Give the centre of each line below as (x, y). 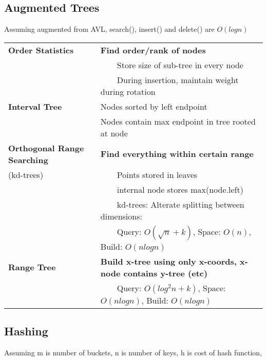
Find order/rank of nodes (153, 50)
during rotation (128, 91)
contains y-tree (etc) (166, 273)
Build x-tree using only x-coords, (168, 261)
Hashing (26, 331)
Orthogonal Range (46, 148)
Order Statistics (41, 50)
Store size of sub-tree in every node (180, 65)
